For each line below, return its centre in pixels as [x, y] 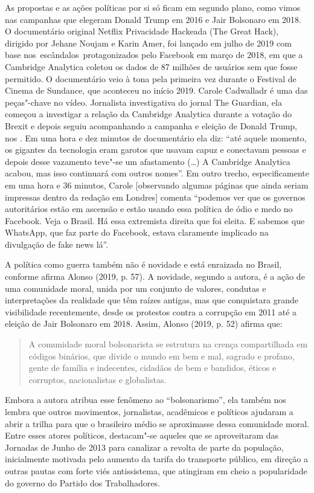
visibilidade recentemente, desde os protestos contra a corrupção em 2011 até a [151, 311]
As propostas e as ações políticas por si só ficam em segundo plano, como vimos [153, 7]
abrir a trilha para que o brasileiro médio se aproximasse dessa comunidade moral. [157, 423]
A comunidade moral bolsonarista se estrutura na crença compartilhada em [168, 344]
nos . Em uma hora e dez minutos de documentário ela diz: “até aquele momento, [156, 137]
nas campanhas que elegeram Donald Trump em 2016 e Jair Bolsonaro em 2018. [153, 19]
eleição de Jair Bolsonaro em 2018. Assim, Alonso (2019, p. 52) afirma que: [144, 324]
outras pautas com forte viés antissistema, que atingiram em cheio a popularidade [156, 470]
